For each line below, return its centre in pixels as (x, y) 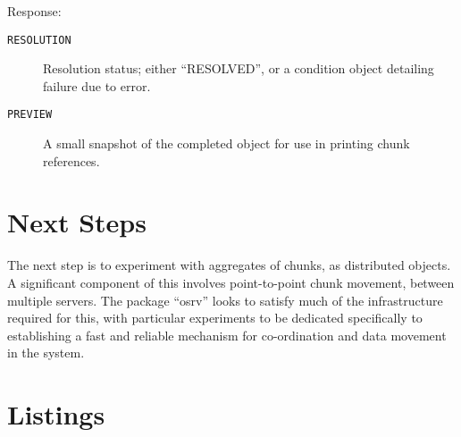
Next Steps (77, 222)
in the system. (46, 353)
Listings (56, 414)
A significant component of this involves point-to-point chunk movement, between (231, 282)
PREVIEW (30, 115)
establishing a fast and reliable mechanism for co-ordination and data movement (227, 335)
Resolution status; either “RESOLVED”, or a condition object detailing (239, 68)
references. (71, 160)
